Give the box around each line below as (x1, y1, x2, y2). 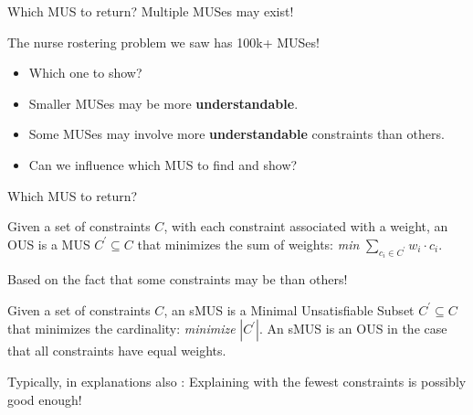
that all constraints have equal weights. (7, 341, 226, 360)
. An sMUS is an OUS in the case (258, 319, 447, 338)
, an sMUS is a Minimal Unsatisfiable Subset (163, 300, 415, 319)
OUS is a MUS (7, 234, 90, 253)
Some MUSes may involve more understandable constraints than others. (28, 124, 445, 144)
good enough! (7, 389, 82, 409)
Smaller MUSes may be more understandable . (28, 93, 299, 112)
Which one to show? (28, 63, 142, 82)
